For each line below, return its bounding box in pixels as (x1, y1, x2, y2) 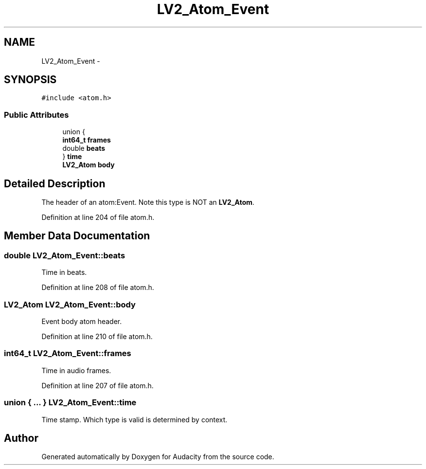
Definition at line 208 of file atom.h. (41, 283, 154, 292)
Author (4, 432, 38, 444)
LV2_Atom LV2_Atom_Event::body (4, 299, 136, 309)
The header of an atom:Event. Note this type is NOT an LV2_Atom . (41, 198, 255, 207)
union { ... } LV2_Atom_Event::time (4, 397, 137, 408)
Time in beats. (41, 268, 87, 277)
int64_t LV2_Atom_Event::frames (4, 348, 131, 359)
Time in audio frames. (41, 366, 111, 375)
